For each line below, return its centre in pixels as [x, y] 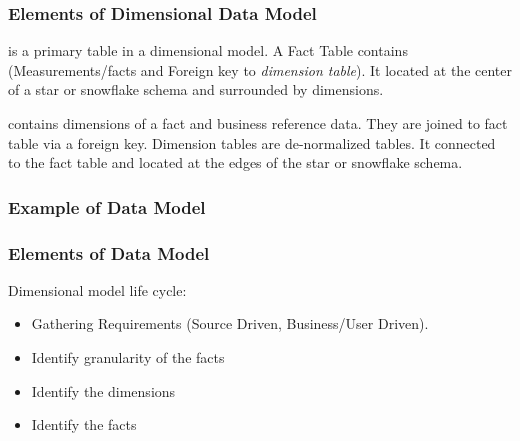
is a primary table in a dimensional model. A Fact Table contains [208, 50]
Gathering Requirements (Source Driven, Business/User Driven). [230, 323]
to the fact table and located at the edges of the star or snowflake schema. [235, 162]
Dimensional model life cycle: [97, 289]
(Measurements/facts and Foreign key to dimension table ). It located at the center [260, 69]
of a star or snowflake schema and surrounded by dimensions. [196, 89]
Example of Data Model [107, 206]
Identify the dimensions [103, 390]
